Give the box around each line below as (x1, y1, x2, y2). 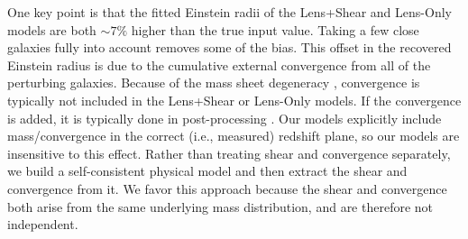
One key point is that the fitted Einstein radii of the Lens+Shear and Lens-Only (7, 3, 452, 21)
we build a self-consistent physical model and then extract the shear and (7, 161, 408, 180)
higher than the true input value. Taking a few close (131, 20, 419, 39)
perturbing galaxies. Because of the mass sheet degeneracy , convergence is (7, 73, 420, 92)
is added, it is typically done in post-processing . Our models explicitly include (7, 108, 442, 127)
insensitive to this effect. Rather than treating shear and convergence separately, (7, 143, 451, 162)
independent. (7, 215, 78, 234)
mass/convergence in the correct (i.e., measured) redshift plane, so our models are (7, 126, 460, 145)
